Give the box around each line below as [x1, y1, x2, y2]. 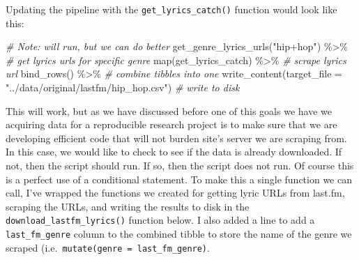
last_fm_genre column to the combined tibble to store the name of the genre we [6, 227, 352, 241]
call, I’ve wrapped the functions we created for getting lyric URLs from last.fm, [6, 185, 345, 200]
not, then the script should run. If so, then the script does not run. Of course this [6, 158, 354, 172]
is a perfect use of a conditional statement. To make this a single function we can [6, 171, 352, 186]
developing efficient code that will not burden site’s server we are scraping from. [6, 130, 347, 145]
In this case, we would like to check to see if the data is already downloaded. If [6, 144, 342, 159]
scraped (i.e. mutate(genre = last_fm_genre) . [6, 240, 210, 254]
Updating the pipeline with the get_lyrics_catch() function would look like [6, 2, 337, 16]
